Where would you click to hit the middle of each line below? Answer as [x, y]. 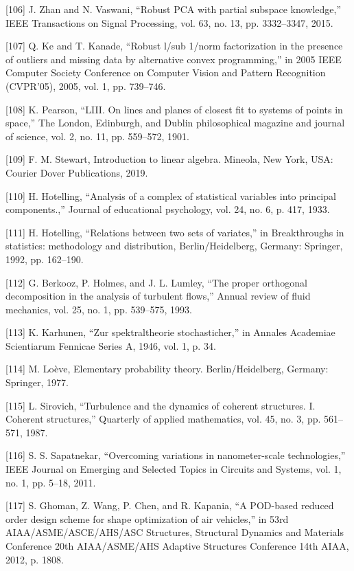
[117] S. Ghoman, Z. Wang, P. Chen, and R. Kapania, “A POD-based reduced [170, 505]
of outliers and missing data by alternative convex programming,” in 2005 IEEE [174, 59]
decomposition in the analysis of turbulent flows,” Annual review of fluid [158, 296]
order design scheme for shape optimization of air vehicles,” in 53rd [147, 518]
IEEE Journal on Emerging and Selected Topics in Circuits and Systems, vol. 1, [174, 469]
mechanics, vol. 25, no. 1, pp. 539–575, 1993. [99, 309]
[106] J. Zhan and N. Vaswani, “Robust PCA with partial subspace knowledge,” [174, 9]
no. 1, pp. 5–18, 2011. [51, 482]
